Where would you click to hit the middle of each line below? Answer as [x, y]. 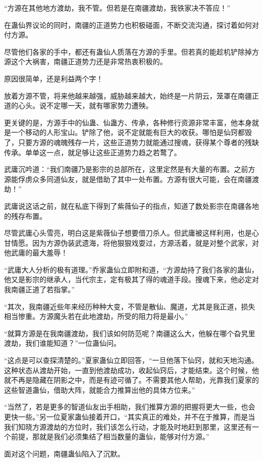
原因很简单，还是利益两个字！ [54, 78]
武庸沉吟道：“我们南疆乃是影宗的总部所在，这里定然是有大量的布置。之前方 [130, 169]
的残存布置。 [25, 216]
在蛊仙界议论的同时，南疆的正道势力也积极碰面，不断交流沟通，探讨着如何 [128, 25]
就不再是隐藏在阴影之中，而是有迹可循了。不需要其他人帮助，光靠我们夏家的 [131, 380]
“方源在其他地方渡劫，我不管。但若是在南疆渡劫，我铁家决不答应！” [117, 8]
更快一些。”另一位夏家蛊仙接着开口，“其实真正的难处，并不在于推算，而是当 [130, 417]
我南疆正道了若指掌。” [39, 289]
